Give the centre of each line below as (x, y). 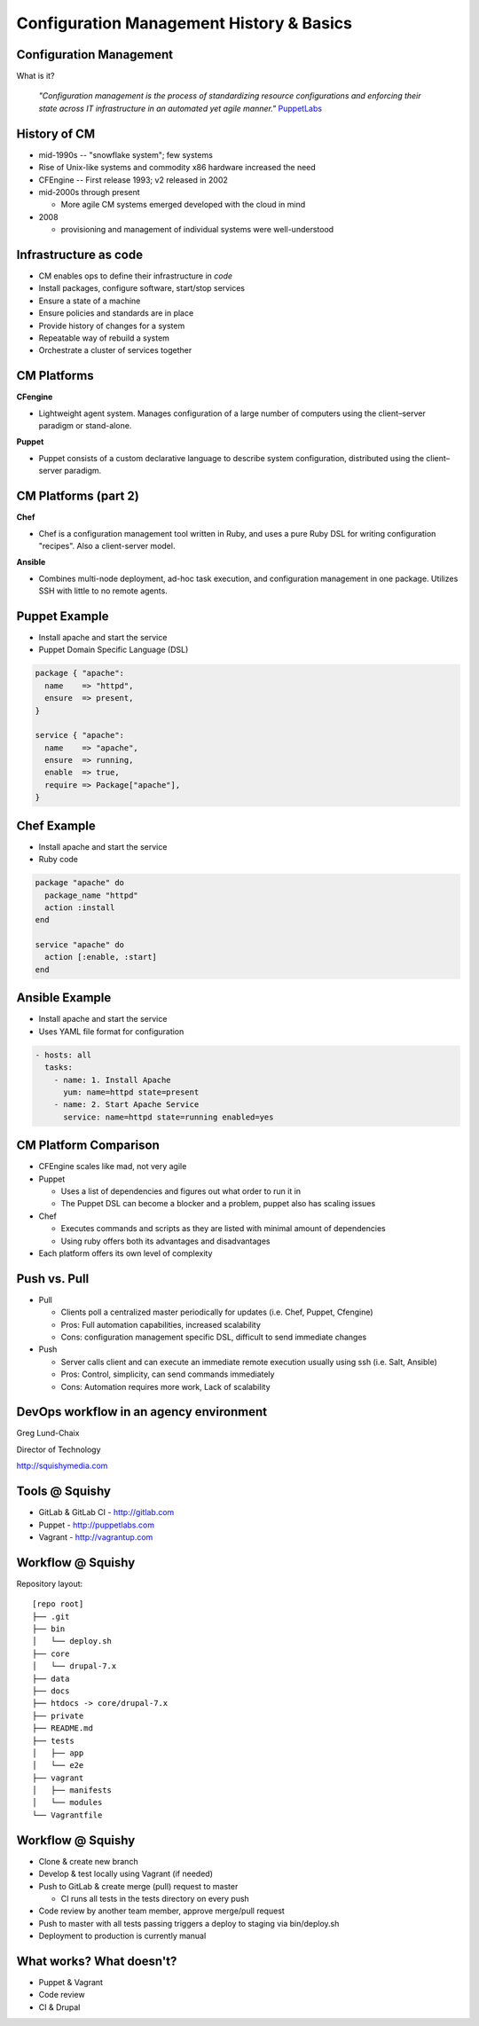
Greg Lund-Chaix (48, 1433)
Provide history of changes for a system (112, 326)
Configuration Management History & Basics (185, 23)
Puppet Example (63, 616)
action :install (80, 907)
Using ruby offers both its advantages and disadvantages (165, 1241)
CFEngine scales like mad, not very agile (113, 1166)
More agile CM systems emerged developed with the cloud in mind (183, 205)
